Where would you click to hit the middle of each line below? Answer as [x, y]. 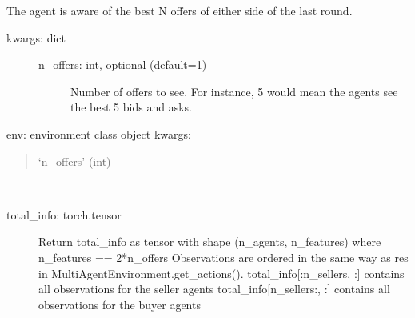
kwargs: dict [36, 37]
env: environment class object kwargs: [99, 133]
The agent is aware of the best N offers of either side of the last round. [180, 10]
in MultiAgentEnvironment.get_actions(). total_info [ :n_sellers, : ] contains [221, 273]
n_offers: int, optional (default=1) [123, 64]
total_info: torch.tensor [64, 214]
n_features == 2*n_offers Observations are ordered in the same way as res [223, 257]
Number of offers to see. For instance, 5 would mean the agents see [234, 91]
